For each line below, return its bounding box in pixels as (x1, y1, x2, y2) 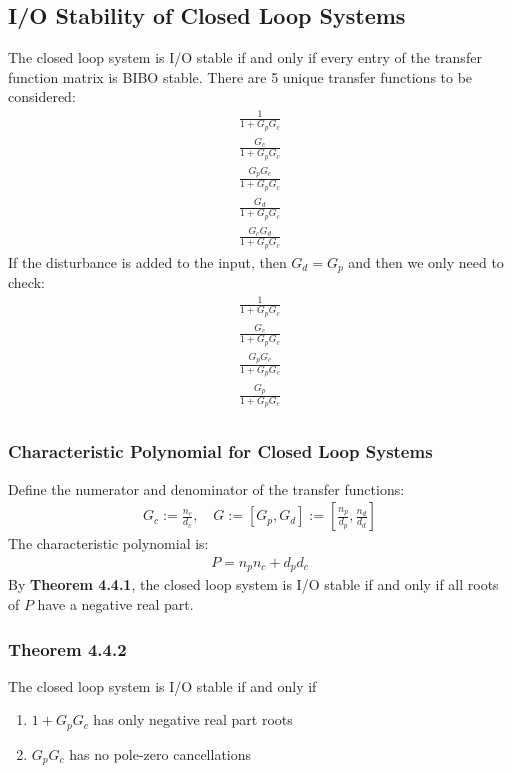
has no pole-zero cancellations (69, 743, 252, 764)
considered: (8, 86, 76, 107)
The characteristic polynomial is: (8, 533, 209, 554)
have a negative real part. (37, 594, 194, 615)
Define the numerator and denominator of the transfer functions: (8, 478, 405, 499)
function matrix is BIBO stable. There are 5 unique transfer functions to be (8, 66, 473, 87)
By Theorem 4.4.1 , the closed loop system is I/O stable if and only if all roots (8, 574, 499, 595)
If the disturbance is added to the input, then (8, 251, 287, 272)
